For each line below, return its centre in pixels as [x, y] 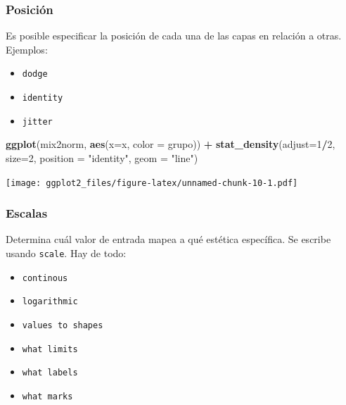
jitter [37, 122]
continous [45, 278]
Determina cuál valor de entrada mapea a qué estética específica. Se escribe [168, 239]
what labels [50, 373]
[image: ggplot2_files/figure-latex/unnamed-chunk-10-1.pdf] [152, 183]
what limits [50, 349]
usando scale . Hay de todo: [66, 253]
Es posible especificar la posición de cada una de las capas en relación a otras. [174, 36]
